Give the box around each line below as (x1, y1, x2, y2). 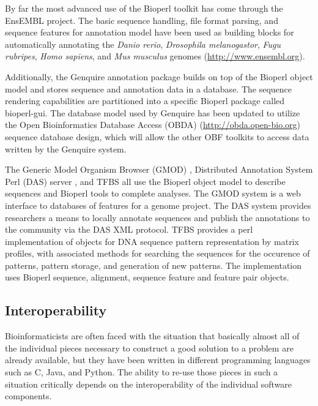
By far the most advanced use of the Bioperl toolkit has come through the (5, 2, 283, 14)
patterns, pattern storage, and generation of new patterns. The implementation (5, 258, 302, 271)
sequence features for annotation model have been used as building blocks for (5, 26, 294, 39)
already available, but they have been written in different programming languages (5, 353, 311, 366)
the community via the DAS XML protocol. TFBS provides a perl (5, 223, 253, 236)
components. (5, 389, 52, 402)
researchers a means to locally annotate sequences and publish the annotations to (5, 211, 310, 224)
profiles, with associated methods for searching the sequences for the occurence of (5, 247, 310, 260)
